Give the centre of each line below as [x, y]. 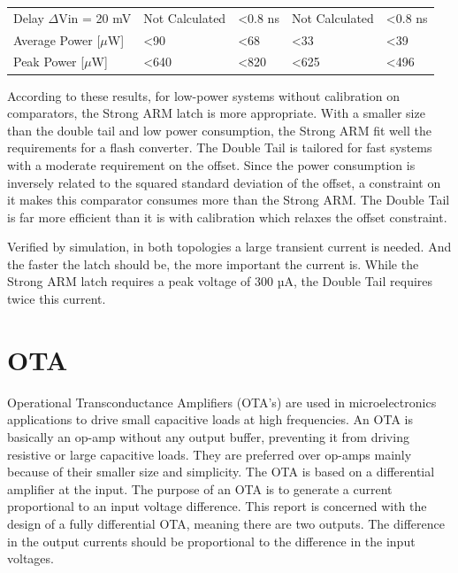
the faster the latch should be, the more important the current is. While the [213, 263]
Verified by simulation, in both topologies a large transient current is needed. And [229, 247]
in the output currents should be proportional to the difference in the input [211, 541]
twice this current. [57, 299]
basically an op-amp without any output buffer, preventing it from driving [208, 436]
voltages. [31, 558]
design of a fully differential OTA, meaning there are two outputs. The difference [226, 523]
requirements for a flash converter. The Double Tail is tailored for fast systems [220, 147]
